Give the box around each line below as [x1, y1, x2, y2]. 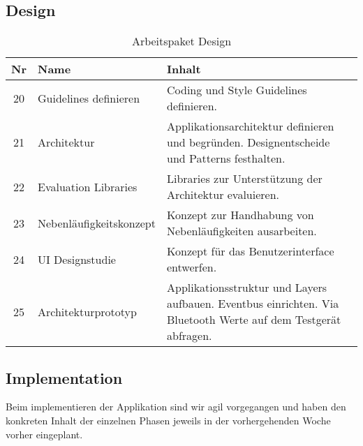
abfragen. [166, 327, 212, 344]
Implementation [6, 366, 123, 388]
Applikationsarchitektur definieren [166, 118, 334, 135]
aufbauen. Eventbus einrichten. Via [166, 295, 339, 312]
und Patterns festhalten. [166, 150, 286, 167]
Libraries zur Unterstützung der [166, 170, 323, 187]
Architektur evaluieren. [166, 186, 280, 203]
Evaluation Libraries [37, 178, 138, 195]
